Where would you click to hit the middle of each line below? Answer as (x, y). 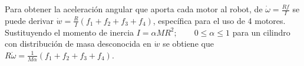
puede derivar (29, 20)
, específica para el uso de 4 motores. (219, 20)
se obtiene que (188, 44)
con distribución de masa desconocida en (78, 44)
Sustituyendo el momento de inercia (70, 32)
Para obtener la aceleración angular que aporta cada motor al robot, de (134, 9)
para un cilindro (261, 32)
